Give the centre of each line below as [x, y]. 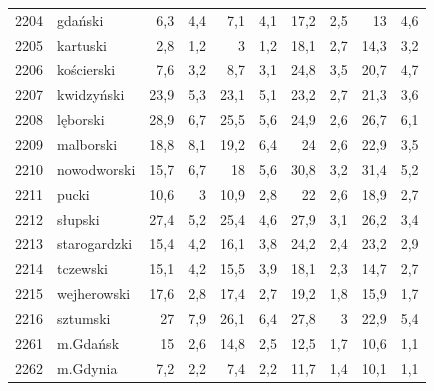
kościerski [86, 69]
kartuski [82, 44]
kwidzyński [91, 94]
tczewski [83, 268]
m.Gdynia [87, 367]
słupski [78, 218]
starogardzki [95, 243]
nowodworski [96, 168]
